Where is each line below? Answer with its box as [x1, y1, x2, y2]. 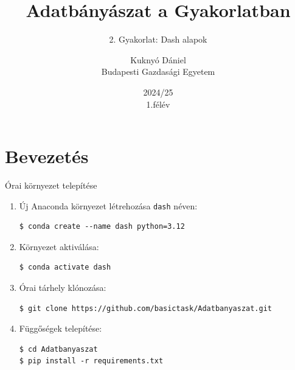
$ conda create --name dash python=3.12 [19, 222, 185, 231]
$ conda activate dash [19, 263, 111, 272]
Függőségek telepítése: [19, 322, 102, 335]
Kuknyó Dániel [130, 53, 186, 66]
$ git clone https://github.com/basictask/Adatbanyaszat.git [19, 304, 272, 313]
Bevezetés [5, 144, 89, 169]
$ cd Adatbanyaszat [19, 344, 98, 354]
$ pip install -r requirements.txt [19, 357, 164, 366]
